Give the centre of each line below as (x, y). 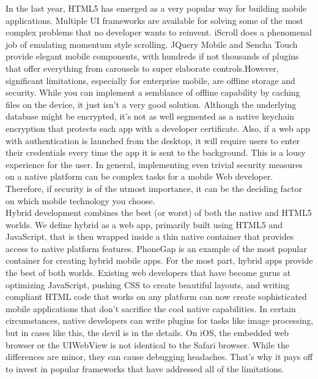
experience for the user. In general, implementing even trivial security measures (154, 164)
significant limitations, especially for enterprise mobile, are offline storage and (150, 80)
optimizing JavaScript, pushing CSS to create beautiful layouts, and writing (148, 284)
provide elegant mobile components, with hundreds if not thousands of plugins (152, 56)
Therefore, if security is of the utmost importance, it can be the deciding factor (154, 188)
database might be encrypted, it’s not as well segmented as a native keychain (150, 116)
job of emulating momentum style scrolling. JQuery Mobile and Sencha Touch (152, 44)
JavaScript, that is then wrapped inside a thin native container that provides (150, 236)
